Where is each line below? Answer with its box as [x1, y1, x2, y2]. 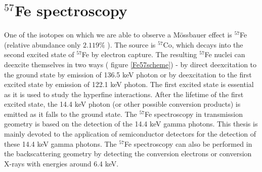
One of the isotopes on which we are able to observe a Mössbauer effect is [4, 29, 232, 40]
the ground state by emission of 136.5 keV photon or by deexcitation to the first [4, 69, 252, 79]
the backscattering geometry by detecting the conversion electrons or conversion [4, 148, 252, 159]
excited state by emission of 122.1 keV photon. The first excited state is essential [4, 79, 254, 90]
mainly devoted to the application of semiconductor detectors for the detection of [4, 128, 256, 139]
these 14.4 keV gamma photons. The [4, 138, 117, 149]
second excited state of [4, 49, 74, 60]
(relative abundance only [4, 39, 81, 50]
